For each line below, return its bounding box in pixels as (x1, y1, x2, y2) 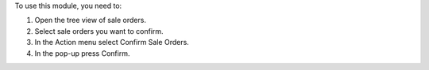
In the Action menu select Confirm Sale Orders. (34, 38, 190, 47)
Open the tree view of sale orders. (34, 16, 147, 25)
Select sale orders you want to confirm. (34, 26, 164, 35)
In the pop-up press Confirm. (34, 48, 130, 58)
